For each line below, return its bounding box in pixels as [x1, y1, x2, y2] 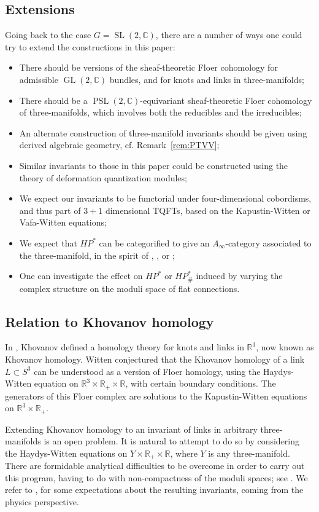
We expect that [19, 236, 77, 249]
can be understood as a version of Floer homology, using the [34, 364, 261, 377]
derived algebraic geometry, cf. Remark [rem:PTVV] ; [19, 138, 220, 151]
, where [170, 446, 198, 459]
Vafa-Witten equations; [19, 216, 107, 229]
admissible [19, 73, 58, 85]
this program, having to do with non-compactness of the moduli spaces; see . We [5, 471, 308, 484]
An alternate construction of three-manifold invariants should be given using [19, 126, 307, 139]
